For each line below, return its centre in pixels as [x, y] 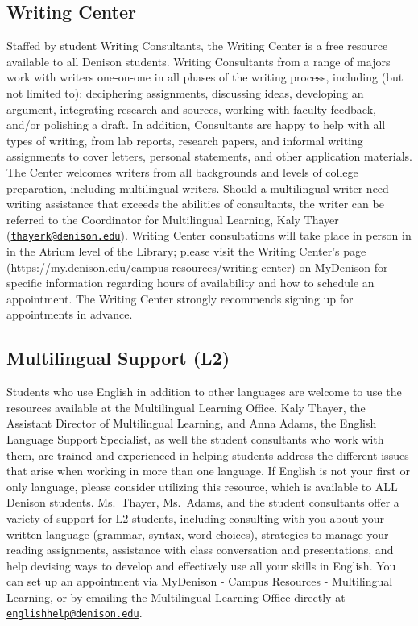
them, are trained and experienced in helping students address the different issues [208, 455]
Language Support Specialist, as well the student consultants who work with [195, 438]
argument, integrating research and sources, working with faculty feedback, [191, 109]
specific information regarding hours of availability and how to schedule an [190, 283]
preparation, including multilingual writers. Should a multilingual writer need [198, 188]
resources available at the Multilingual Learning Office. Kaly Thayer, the [186, 407]
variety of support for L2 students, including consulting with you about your [195, 517]
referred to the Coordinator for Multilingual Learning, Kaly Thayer [173, 219]
